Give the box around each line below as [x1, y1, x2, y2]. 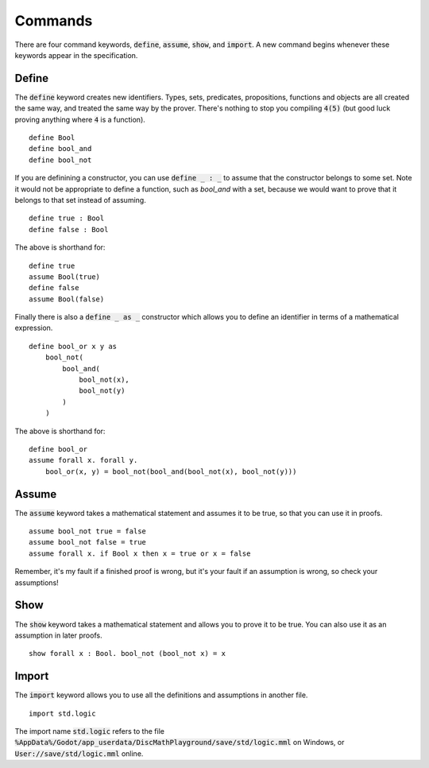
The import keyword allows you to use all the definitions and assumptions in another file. [14, 690, 308, 700]
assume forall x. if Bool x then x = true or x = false [29, 549, 251, 558]
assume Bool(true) [29, 272, 101, 281]
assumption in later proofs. [14, 630, 102, 640]
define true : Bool [29, 214, 105, 223]
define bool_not [29, 155, 92, 165]
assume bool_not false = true [29, 537, 147, 547]
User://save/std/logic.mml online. [14, 748, 144, 758]
